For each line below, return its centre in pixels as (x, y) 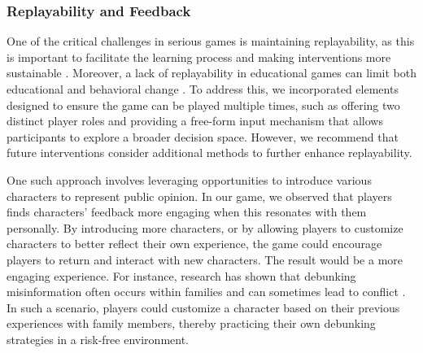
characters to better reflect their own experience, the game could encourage (194, 244)
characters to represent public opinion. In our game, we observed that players (199, 196)
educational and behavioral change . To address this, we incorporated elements (203, 89)
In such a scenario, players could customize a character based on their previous (203, 307)
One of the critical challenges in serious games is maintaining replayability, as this (211, 41)
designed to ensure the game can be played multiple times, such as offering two (203, 105)
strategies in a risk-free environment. (98, 339)
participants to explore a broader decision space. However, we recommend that (203, 136)
